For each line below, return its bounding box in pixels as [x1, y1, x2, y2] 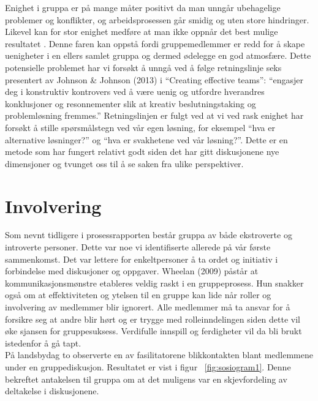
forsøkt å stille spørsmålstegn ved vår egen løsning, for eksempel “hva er [5, 121, 275, 133]
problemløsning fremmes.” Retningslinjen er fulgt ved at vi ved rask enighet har [5, 109, 304, 122]
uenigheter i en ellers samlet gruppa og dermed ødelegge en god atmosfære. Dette [5, 49, 311, 62]
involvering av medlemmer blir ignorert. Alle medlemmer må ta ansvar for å [5, 301, 290, 313]
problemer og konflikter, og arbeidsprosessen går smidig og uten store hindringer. [5, 13, 309, 26]
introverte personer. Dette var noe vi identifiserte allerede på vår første [5, 241, 271, 253]
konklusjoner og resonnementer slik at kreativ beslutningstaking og [5, 97, 256, 110]
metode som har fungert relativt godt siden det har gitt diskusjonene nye [5, 145, 279, 158]
